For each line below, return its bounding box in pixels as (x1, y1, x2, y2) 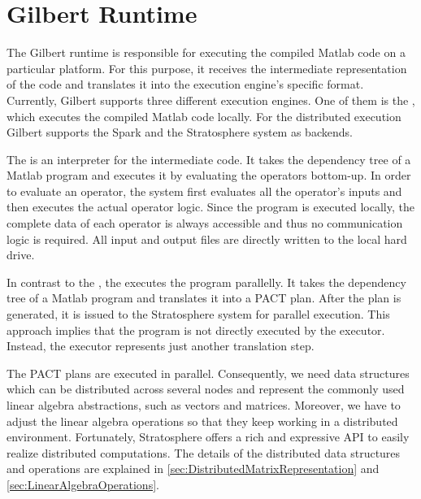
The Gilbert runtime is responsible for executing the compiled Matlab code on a (7, 44, 406, 61)
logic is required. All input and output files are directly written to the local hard (7, 230, 407, 247)
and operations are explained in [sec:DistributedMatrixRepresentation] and (7, 460, 380, 477)
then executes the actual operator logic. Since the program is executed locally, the (7, 198, 414, 215)
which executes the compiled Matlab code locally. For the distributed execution (7, 107, 401, 124)
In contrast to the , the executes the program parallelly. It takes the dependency (7, 273, 406, 290)
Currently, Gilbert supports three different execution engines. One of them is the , (7, 91, 415, 108)
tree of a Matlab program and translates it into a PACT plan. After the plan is (7, 289, 401, 306)
